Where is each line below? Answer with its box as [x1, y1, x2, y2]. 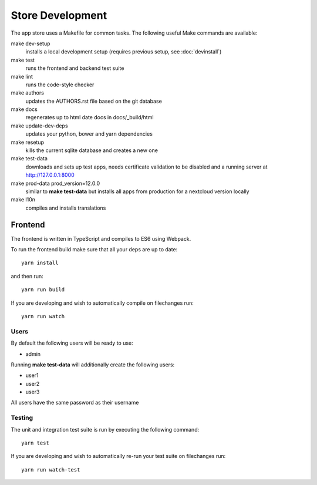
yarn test [21, 440, 49, 446]
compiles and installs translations [25, 204, 106, 211]
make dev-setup [11, 40, 50, 47]
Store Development [11, 9, 107, 22]
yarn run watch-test [21, 466, 80, 473]
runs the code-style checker [25, 81, 95, 88]
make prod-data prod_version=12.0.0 [11, 180, 100, 187]
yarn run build [21, 287, 65, 293]
